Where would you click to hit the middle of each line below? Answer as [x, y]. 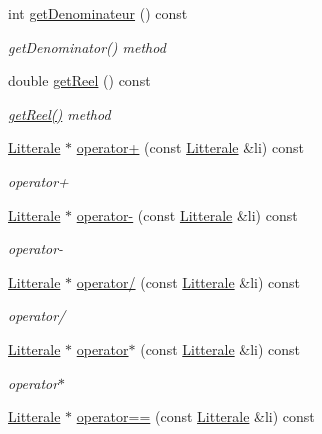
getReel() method [59, 113]
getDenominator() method [87, 46]
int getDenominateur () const [98, 13]
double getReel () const [79, 80]
